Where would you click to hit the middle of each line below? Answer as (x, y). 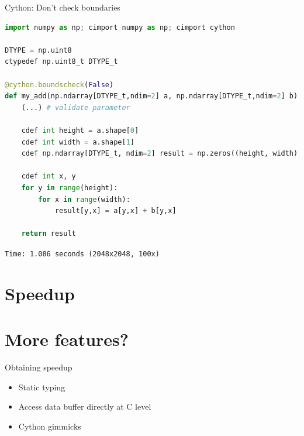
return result (49, 234)
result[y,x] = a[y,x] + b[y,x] (115, 211)
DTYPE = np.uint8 (38, 50)
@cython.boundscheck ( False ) (59, 85)
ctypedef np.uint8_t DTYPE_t (61, 62)
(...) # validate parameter (76, 107)
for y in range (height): (70, 188)
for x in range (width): (84, 199)
